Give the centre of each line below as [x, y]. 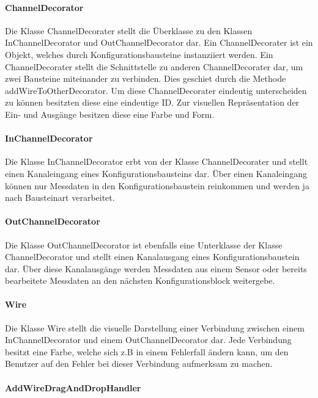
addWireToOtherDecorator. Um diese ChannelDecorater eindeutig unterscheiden [156, 90]
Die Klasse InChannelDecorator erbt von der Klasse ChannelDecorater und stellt [157, 161]
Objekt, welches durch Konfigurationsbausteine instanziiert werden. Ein [139, 54]
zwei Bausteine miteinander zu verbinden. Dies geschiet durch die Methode [146, 78]
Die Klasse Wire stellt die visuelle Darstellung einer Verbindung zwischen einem [155, 327]
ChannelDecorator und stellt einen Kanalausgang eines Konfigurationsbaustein [152, 257]
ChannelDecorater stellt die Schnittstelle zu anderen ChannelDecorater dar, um [154, 66]
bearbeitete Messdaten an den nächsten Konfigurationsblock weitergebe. [140, 280]
